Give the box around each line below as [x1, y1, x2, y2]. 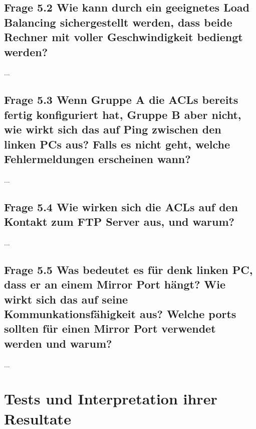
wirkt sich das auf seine [4, 291, 128, 307]
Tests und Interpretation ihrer [4, 388, 217, 409]
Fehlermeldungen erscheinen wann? [4, 151, 191, 166]
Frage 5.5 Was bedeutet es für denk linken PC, [4, 261, 253, 277]
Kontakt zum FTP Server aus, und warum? [4, 214, 234, 229]
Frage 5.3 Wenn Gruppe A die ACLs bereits [4, 92, 238, 107]
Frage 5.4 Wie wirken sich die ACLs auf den [4, 199, 238, 214]
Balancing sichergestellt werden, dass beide [4, 14, 232, 30]
